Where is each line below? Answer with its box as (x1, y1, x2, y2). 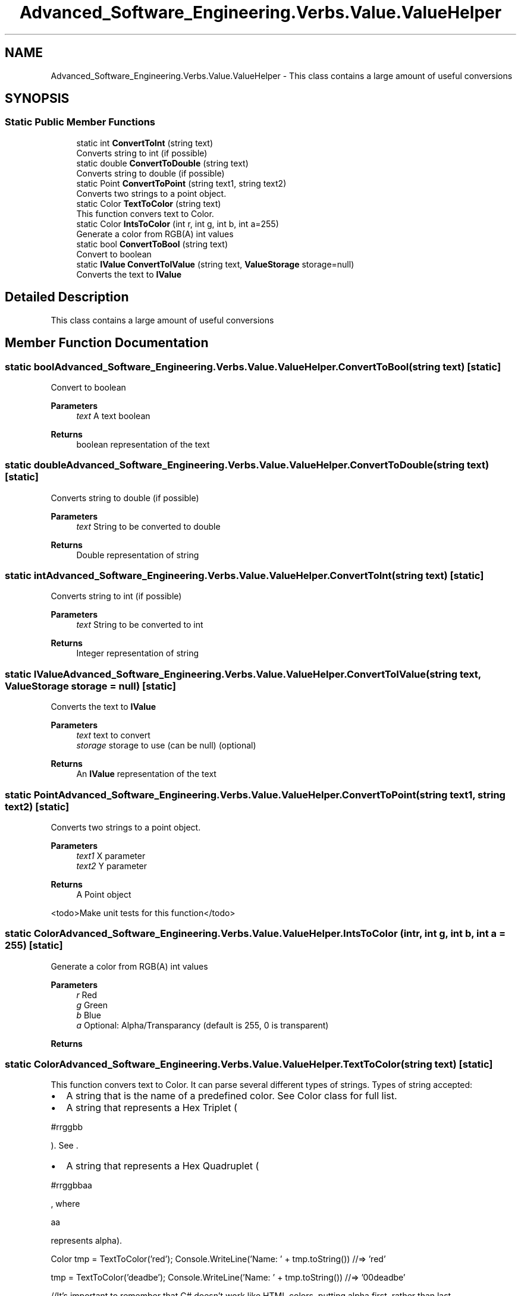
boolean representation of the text (76, 439, 210, 449)
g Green (76, 999, 108, 1010)
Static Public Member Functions (5, 116, 156, 128)
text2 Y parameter (76, 860, 147, 871)
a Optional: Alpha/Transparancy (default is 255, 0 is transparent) (76, 1020, 329, 1030)
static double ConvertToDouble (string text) (76, 158, 249, 168)
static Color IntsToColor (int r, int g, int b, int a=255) (76, 218, 279, 229)
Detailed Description (5, 290, 129, 305)
